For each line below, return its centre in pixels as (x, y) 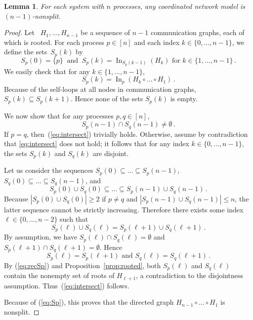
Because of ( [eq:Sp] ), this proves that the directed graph (89, 302)
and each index (157, 42)
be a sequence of (105, 32)
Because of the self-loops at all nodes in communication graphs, (100, 89)
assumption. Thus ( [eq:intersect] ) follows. (67, 285)
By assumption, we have (41, 237)
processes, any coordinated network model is (179, 6)
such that (74, 219)
